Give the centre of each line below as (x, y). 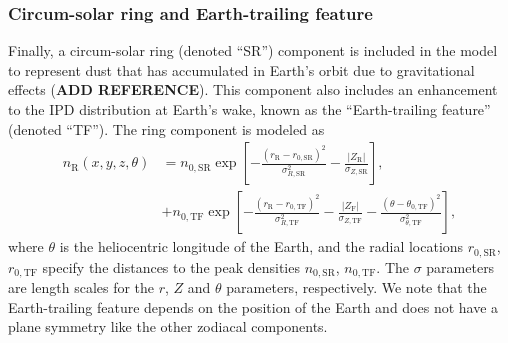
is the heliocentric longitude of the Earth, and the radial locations (261, 246)
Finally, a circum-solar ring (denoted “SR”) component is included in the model (253, 50)
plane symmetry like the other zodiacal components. (168, 326)
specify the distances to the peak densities (171, 266)
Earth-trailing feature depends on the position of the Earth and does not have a (253, 306)
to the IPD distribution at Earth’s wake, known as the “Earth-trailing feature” (249, 109)
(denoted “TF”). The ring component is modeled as (166, 128)
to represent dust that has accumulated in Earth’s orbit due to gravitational (241, 69)
